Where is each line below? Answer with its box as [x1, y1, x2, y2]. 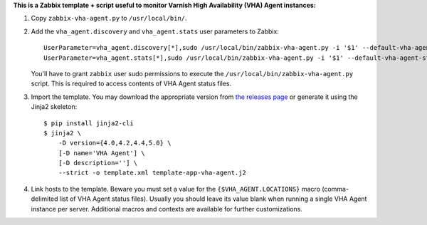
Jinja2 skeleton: [31, 103, 78, 111]
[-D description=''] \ [58, 159, 138, 167]
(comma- [321, 184, 349, 193]
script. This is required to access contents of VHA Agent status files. [31, 79, 232, 88]
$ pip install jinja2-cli [43, 119, 135, 127]
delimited [31, 194, 58, 203]
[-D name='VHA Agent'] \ [58, 149, 145, 157]
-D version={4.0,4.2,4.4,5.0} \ [58, 139, 172, 147]
